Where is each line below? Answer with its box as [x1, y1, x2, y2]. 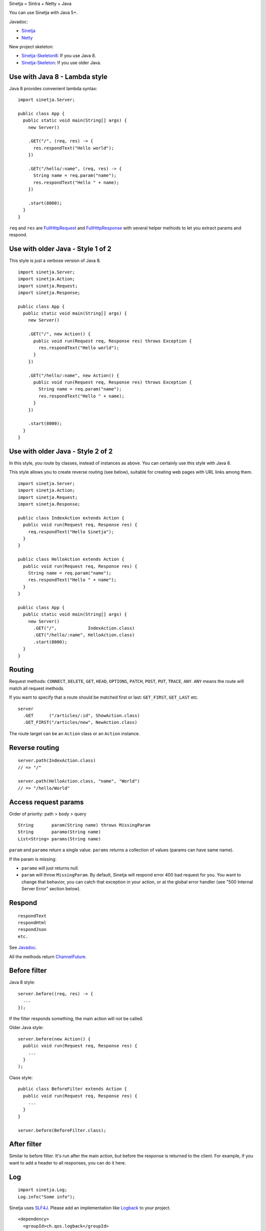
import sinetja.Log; [18, 1187, 67, 1193]
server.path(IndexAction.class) [18, 758, 96, 763]
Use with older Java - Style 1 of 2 [9, 245, 112, 253]
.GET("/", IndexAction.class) [33, 625, 135, 631]
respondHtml [18, 920, 47, 926]
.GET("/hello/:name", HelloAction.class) [33, 632, 135, 638]
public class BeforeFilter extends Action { [18, 1086, 128, 1092]
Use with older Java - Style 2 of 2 [9, 447, 113, 455]
